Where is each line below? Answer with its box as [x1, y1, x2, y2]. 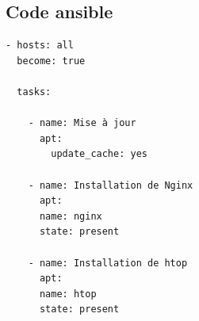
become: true [17, 55, 86, 67]
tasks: [17, 86, 52, 97]
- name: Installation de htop [28, 257, 188, 269]
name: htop [39, 288, 97, 300]
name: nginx [39, 210, 102, 222]
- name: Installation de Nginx [28, 179, 193, 191]
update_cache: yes [51, 148, 147, 160]
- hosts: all [6, 40, 74, 52]
